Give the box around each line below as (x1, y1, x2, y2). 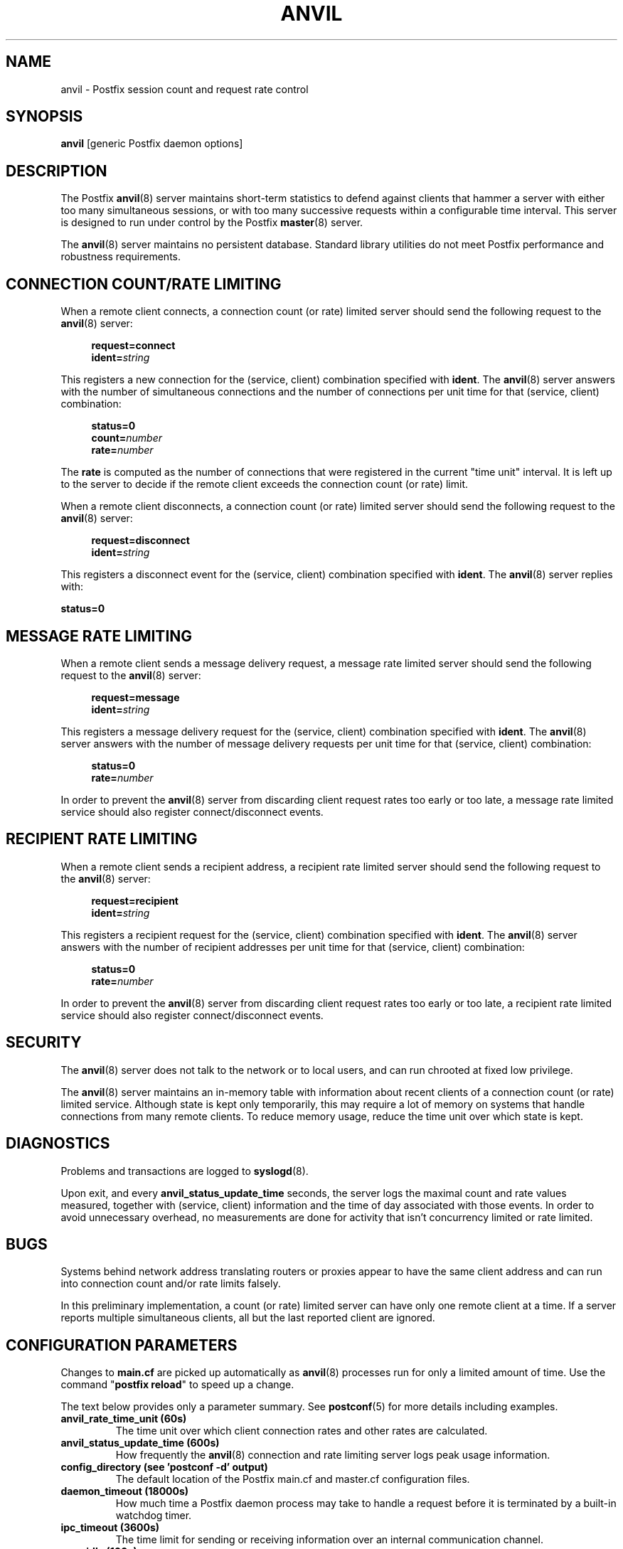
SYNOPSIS (6, 107, 83, 126)
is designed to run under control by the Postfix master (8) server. (60, 216, 363, 229)
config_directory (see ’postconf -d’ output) (60, 1461, 268, 1474)
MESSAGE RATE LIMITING (6, 627, 193, 645)
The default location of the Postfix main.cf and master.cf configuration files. (115, 1473, 470, 1486)
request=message (91, 691, 180, 703)
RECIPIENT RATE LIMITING (6, 830, 198, 848)
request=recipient (91, 894, 179, 907)
